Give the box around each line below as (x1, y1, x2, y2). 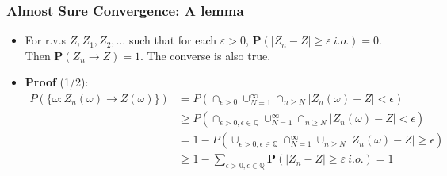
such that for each (128, 32, 217, 48)
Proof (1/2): (25, 74, 89, 90)
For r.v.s (25, 32, 67, 48)
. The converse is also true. (140, 47, 271, 63)
